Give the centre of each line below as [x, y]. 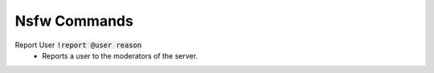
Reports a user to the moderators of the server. [120, 55]
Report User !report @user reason [78, 45]
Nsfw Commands [74, 21]
